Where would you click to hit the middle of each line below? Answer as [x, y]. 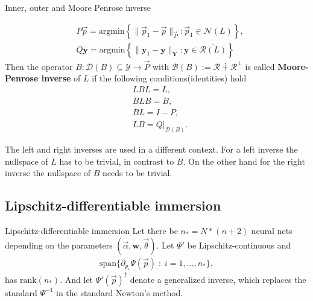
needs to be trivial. [138, 173]
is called [260, 66]
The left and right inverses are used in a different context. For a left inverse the [151, 149]
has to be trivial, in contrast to [117, 161]
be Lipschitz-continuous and [239, 245]
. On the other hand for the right [244, 161]
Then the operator [39, 66]
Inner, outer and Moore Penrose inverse [78, 7]
